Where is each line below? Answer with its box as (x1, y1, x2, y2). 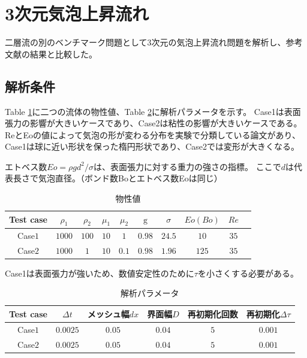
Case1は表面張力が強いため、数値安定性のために (5, 266, 194, 279)
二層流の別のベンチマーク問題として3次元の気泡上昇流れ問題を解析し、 (5, 36, 286, 48)
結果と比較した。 (29, 47, 97, 60)
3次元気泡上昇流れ (5, 1, 149, 26)
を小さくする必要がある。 (197, 266, 299, 279)
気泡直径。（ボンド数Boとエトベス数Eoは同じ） (38, 172, 222, 184)
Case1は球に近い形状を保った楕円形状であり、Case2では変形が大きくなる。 (5, 140, 299, 153)
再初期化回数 (187, 307, 238, 320)
